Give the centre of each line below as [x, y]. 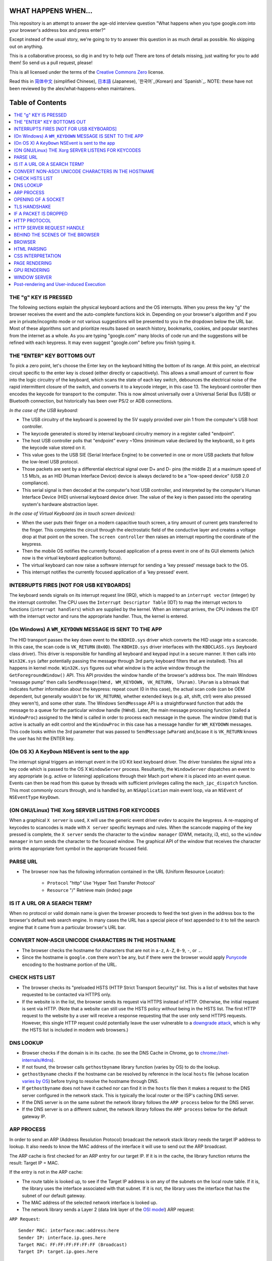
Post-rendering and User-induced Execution [60, 284]
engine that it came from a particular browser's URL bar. [67, 927]
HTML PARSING [30, 249]
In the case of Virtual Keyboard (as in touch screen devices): [73, 513]
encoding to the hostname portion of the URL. [70, 964]
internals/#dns [37, 1060]
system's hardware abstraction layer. [60, 504]
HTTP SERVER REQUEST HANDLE [49, 227]
